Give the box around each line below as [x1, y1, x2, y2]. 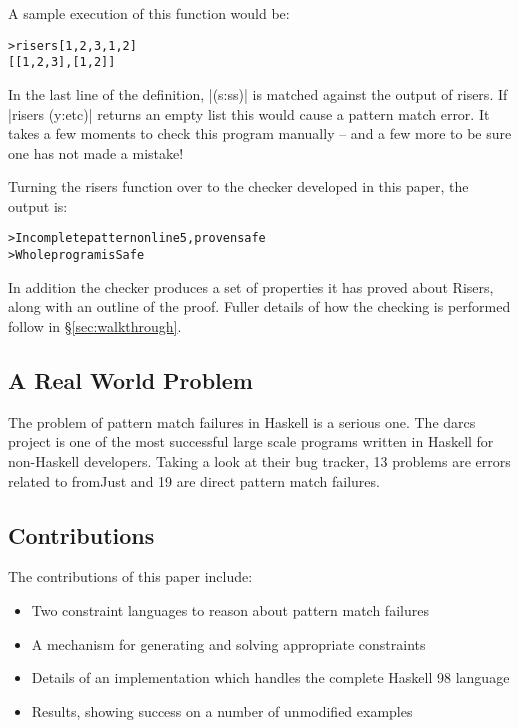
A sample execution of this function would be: [8, 3, 290, 23]
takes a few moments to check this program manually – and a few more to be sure [8, 123, 512, 144]
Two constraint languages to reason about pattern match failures [31, 599, 429, 620]
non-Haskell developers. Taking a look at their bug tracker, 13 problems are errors [8, 450, 511, 471]
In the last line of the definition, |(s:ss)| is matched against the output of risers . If [8, 83, 508, 104]
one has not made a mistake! [8, 142, 184, 163]
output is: [8, 195, 68, 216]
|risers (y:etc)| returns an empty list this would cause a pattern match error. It [8, 103, 490, 124]
